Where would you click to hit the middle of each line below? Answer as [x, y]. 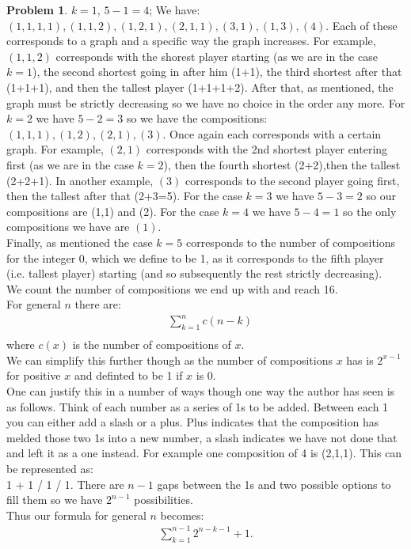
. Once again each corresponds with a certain [272, 133]
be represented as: [50, 468]
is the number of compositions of [152, 345]
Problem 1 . [37, 9]
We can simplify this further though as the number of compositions [169, 360]
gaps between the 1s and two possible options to [274, 484]
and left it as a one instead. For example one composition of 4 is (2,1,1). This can [204, 453]
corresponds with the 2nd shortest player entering [267, 149]
